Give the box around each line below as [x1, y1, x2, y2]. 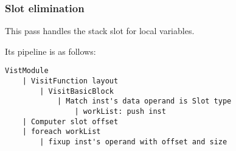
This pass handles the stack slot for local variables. [5, 24, 195, 37]
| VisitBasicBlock [40, 86, 114, 96]
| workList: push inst [74, 107, 166, 116]
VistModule [5, 66, 49, 75]
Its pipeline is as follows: [5, 44, 96, 57]
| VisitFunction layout [22, 77, 119, 86]
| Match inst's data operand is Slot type [57, 97, 232, 106]
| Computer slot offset [22, 117, 119, 126]
